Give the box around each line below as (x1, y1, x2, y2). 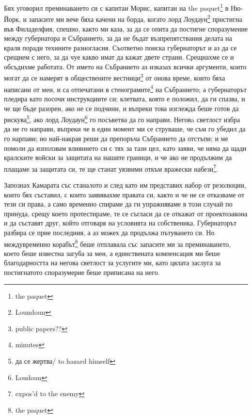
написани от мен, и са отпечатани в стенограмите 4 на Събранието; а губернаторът (4, 82, 247, 94)
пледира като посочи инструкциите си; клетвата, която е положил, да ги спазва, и (4, 93, 245, 103)
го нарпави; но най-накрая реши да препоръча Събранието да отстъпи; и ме (4, 133, 228, 143)
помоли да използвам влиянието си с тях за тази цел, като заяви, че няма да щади (4, 143, 247, 153)
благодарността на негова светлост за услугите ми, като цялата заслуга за (4, 257, 221, 268)
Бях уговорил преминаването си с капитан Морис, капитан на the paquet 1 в (4, 1, 229, 13)
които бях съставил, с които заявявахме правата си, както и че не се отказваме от (4, 189, 245, 199)
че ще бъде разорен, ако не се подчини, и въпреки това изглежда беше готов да (4, 103, 239, 113)
